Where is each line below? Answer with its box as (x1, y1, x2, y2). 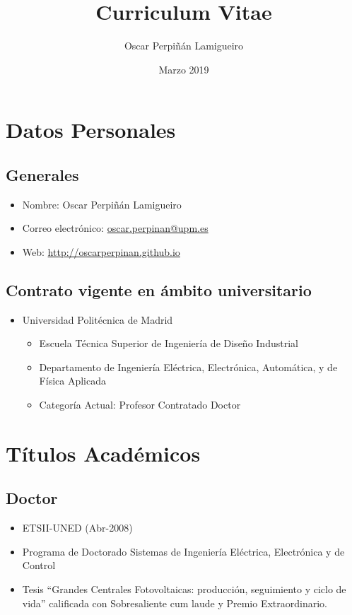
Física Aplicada (39, 373, 106, 388)
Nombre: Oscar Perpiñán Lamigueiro (22, 197, 182, 211)
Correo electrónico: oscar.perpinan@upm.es (22, 221, 209, 235)
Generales (6, 163, 79, 185)
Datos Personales (6, 115, 176, 144)
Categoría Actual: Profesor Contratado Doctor (39, 397, 241, 412)
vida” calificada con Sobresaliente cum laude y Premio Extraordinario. (22, 595, 327, 610)
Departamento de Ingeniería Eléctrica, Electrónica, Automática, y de (39, 359, 338, 374)
